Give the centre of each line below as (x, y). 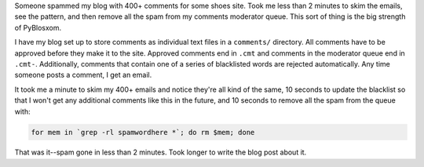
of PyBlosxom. (38, 27)
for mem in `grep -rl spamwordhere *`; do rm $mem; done (143, 132)
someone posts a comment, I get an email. (83, 75)
